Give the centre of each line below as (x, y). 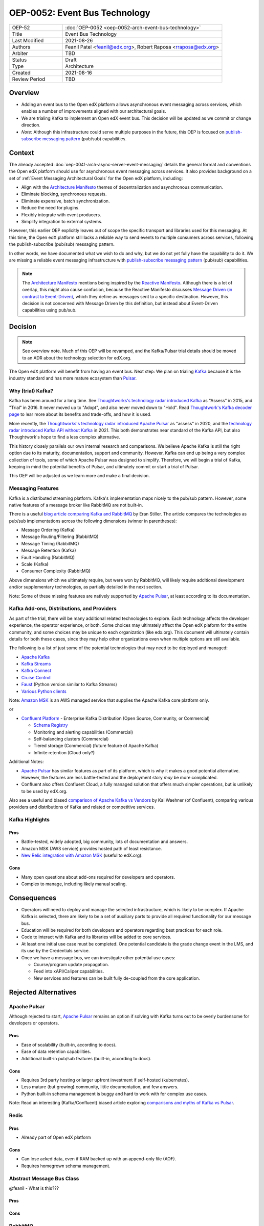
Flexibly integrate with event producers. (61, 215)
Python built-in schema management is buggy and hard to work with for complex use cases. (114, 1094)
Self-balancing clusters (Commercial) (71, 739)
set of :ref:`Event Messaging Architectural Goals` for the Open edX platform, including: (96, 178)
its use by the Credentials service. (55, 951)
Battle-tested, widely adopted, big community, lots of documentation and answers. (105, 842)
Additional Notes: (26, 762)
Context (22, 153)
